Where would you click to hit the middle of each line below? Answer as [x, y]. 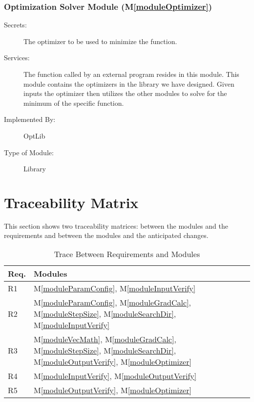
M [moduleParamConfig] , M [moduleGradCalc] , [112, 303]
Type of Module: [29, 152]
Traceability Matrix [71, 202]
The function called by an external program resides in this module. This [131, 74]
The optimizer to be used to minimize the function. [100, 41]
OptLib [34, 135]
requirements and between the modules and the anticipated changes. [106, 235]
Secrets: [15, 25]
